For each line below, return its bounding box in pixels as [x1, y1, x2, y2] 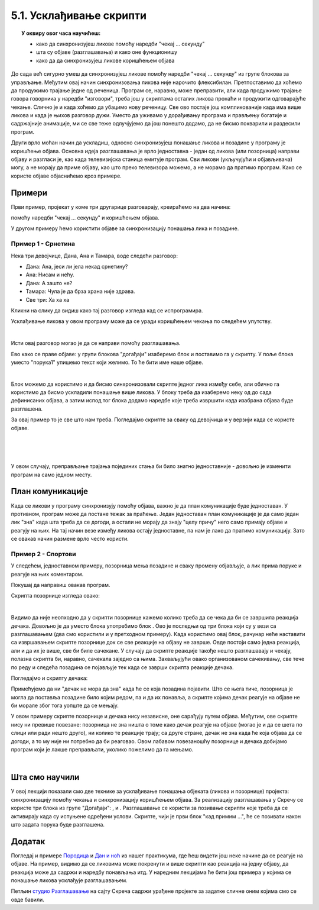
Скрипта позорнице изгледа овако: [11, 592, 100, 599]
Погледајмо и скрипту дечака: [11, 675, 88, 682]
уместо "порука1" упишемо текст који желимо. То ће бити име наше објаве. [11, 359, 204, 366]
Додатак [11, 836, 45, 846]
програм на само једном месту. [11, 471, 92, 478]
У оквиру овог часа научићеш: [21, 30, 101, 37]
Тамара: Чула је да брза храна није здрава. [25, 288, 135, 295]
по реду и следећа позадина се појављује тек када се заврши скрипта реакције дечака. [11, 663, 234, 671]
